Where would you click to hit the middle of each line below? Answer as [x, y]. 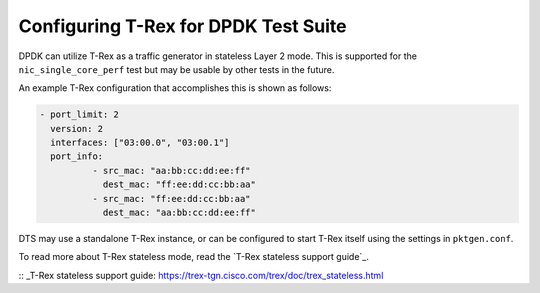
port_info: [77, 156]
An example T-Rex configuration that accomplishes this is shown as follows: [175, 88]
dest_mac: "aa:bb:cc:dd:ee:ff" [179, 213]
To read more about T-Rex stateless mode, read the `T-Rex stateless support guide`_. [193, 257]
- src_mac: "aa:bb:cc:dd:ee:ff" [171, 170]
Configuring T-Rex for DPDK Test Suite [182, 26]
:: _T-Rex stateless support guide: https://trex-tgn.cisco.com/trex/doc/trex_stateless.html [201, 275]
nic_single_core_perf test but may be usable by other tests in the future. [176, 69]
